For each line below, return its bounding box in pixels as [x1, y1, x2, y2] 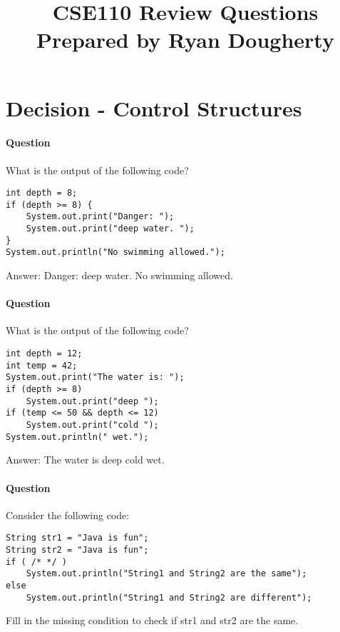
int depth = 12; [6, 348, 83, 359]
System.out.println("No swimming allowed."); [6, 247, 225, 258]
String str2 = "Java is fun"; [6, 544, 149, 555]
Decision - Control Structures [6, 93, 302, 122]
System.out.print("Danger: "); [26, 211, 175, 222]
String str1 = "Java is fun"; [6, 533, 149, 543]
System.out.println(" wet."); [6, 431, 149, 442]
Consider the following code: [6, 507, 130, 522]
